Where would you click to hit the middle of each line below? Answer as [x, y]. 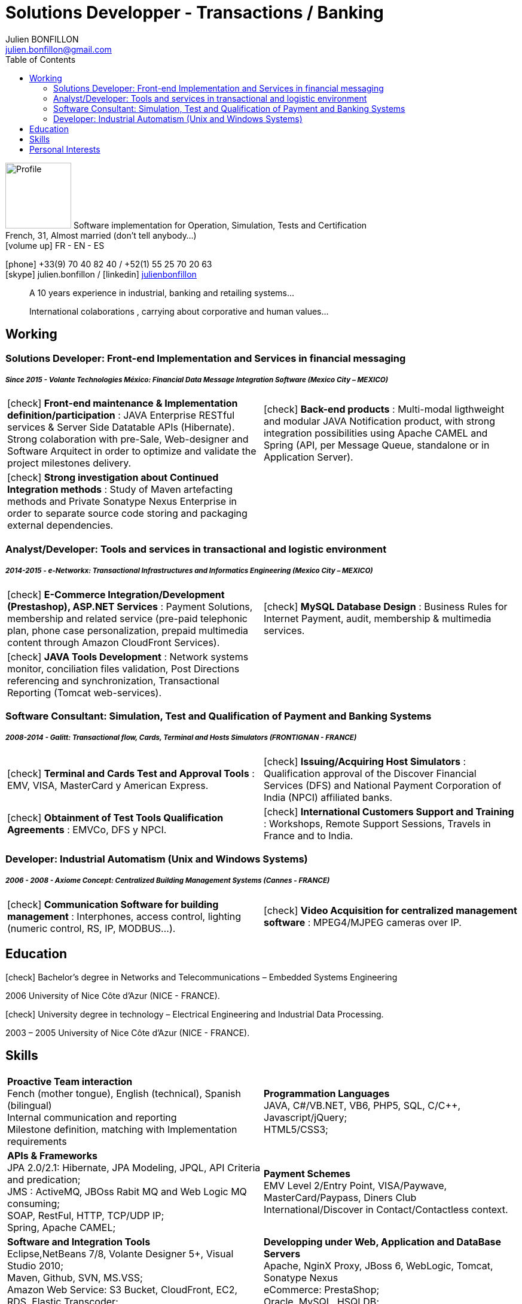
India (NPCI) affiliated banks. [328, 797]
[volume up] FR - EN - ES [55, 245]
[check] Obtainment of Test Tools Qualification [115, 817]
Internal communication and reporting [92, 1117]
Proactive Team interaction [70, 1081]
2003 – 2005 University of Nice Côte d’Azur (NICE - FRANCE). [128, 1032]
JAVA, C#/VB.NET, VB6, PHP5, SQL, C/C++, [362, 1105]
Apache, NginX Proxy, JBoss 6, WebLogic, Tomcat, [378, 1265]
